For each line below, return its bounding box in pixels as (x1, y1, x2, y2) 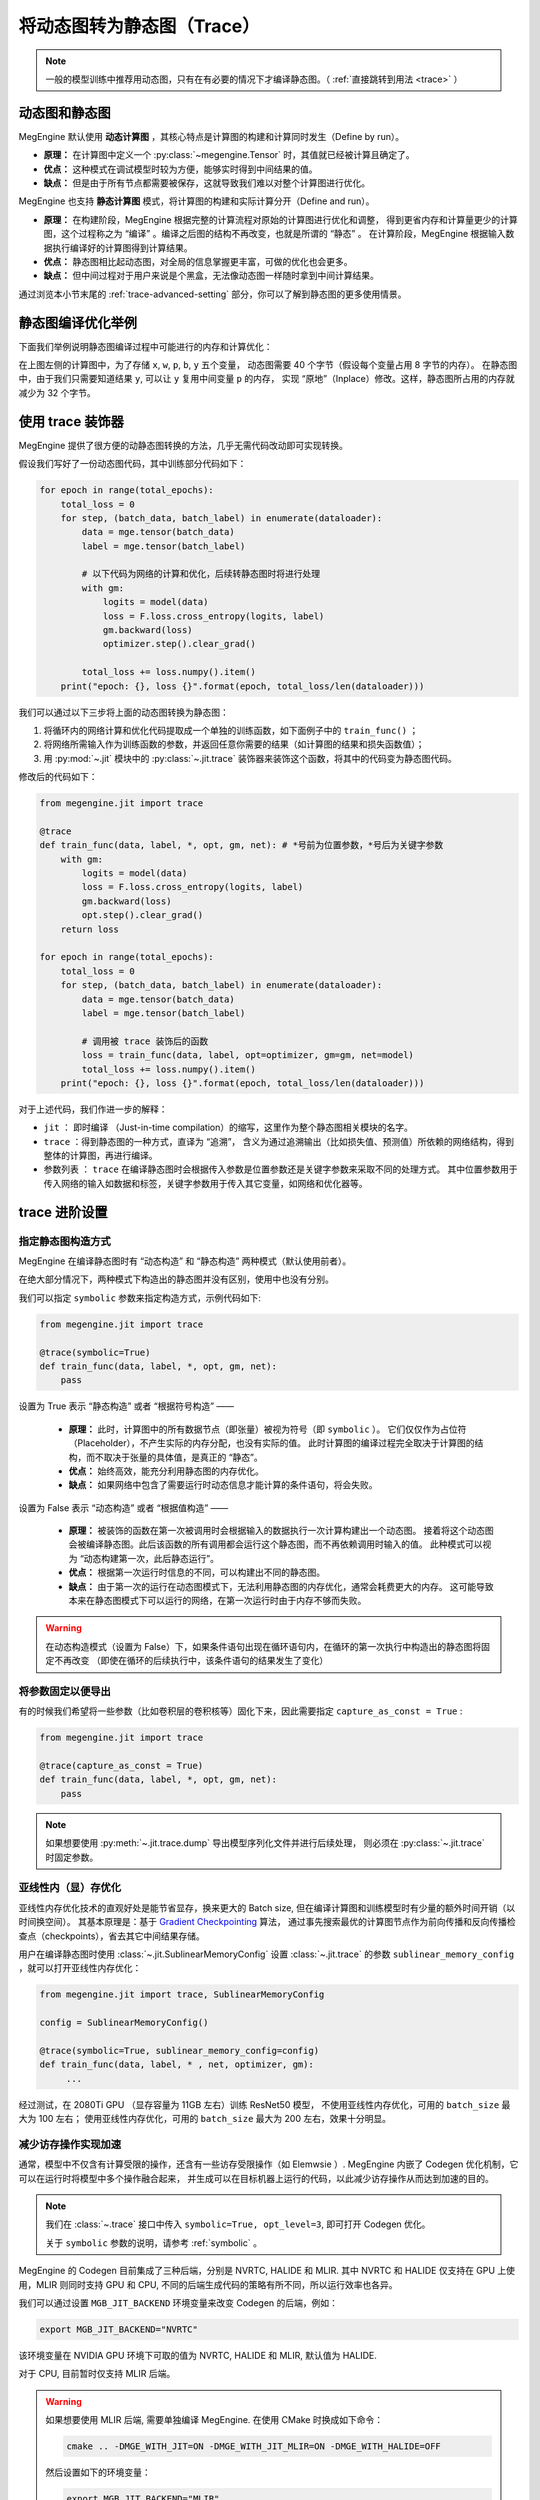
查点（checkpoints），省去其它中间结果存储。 (18, 1930, 205, 1942)
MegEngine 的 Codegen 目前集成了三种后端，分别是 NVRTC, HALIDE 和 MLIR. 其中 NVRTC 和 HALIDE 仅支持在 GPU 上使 (18, 2265, 515, 2277)
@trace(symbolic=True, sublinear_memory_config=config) (39, 2045, 320, 2056)
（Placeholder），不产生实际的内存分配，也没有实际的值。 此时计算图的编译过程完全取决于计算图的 (68, 1437, 475, 1449)
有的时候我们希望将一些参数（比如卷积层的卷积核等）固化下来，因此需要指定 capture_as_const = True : (18, 1705, 463, 1717)
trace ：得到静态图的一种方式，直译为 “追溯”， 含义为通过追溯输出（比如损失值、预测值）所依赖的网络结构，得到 (43, 1135, 515, 1147)
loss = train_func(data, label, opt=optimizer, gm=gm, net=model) (81, 1050, 415, 1061)
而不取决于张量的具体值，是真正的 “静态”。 (85, 1451, 264, 1463)
